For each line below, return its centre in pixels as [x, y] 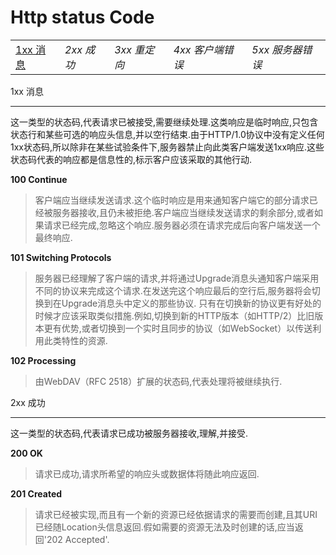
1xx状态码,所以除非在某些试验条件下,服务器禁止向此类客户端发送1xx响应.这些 [167, 147]
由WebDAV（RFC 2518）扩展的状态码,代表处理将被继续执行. [158, 381]
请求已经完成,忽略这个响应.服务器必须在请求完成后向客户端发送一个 [182, 225]
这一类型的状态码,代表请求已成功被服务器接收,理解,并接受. [129, 433]
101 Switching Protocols [61, 257]
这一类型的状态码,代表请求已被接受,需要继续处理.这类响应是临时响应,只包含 [164, 122]
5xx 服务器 [277, 49]
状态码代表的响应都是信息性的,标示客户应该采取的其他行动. [131, 159]
